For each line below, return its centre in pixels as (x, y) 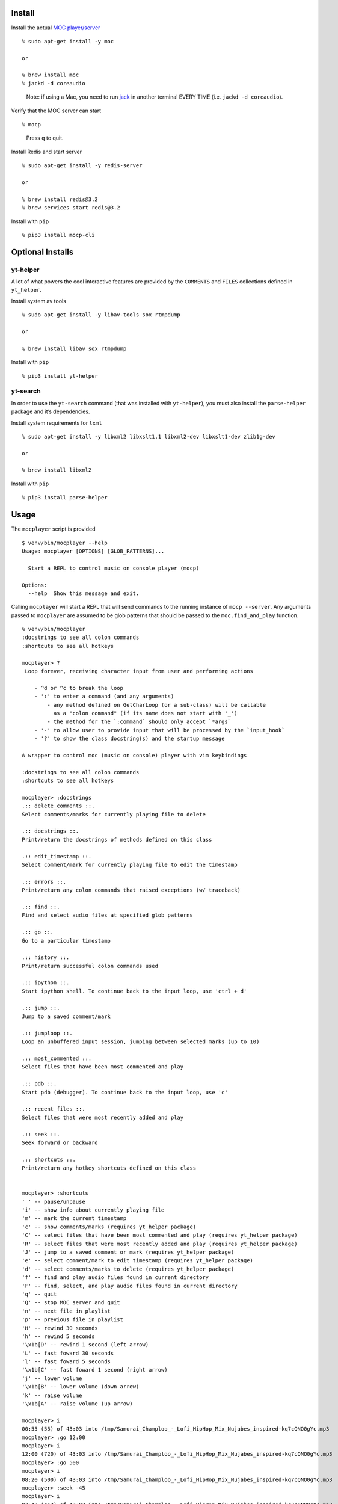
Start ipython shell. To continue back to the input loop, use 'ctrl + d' (134, 991)
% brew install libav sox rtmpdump (74, 348)
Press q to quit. (45, 138)
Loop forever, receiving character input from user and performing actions (139, 671)
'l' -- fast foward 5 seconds (66, 1362)
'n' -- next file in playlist (66, 1311)
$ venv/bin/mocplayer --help (65, 543)
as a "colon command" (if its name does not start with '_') (145, 713)
